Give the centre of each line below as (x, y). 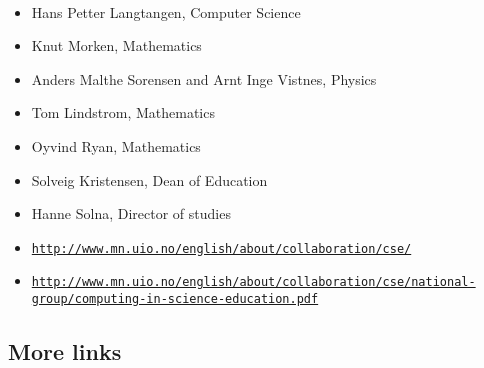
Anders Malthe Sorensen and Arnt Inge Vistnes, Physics (204, 78)
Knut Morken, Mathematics (116, 45)
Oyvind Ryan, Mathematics (116, 145)
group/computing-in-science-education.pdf (175, 299)
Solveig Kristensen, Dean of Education (149, 179)
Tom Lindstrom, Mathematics (123, 112)
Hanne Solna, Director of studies (131, 213)
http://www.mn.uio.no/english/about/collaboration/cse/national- (253, 282)
